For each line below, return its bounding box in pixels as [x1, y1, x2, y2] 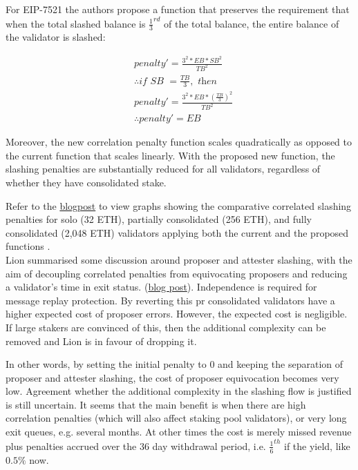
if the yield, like [283, 438, 350, 453]
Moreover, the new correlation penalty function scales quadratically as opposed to [6, 135, 352, 149]
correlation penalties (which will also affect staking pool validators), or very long [6, 411, 347, 425]
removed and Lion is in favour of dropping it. [6, 333, 197, 348]
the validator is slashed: [6, 30, 106, 44]
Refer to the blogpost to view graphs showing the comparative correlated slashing [6, 198, 352, 213]
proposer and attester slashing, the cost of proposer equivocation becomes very [6, 370, 339, 384]
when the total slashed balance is [6, 16, 146, 30]
